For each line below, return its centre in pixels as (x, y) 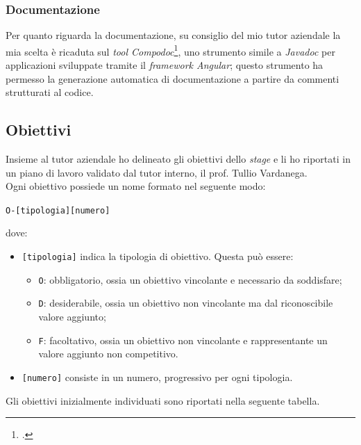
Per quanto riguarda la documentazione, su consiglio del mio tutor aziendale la (173, 35)
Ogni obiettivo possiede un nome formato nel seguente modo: (136, 186)
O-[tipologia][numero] (58, 210)
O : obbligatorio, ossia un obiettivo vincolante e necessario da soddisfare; (190, 279)
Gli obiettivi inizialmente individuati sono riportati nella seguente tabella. (163, 400)
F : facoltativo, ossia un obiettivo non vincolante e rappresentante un (183, 340)
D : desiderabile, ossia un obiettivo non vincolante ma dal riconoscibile (186, 303)
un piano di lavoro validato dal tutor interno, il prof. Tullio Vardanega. (157, 172)
